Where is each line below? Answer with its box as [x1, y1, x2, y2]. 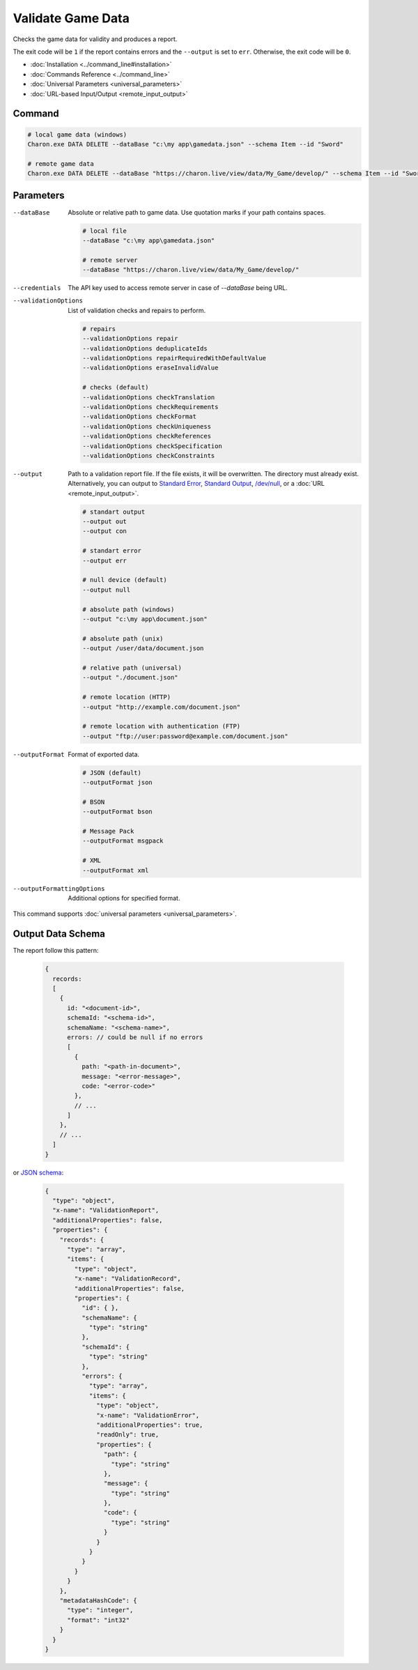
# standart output [82, 507, 146, 516]
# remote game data [27, 160, 94, 167]
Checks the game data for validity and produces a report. [13, 35, 178, 43]
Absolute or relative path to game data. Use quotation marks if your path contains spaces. [68, 208, 326, 216]
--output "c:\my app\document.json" [82, 615, 208, 623]
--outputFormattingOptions [13, 884, 105, 892]
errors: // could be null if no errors [67, 1033, 203, 1041]
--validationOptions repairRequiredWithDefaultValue [82, 354, 267, 362]
